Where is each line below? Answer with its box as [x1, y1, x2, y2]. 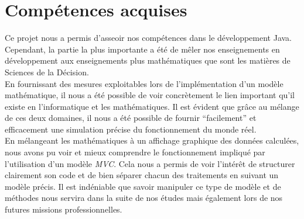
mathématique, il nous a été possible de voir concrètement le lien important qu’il [5, 89, 295, 101]
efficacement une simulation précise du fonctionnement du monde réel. [5, 123, 257, 135]
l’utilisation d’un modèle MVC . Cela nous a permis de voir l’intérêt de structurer [5, 157, 295, 169]
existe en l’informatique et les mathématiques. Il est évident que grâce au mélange [5, 100, 299, 112]
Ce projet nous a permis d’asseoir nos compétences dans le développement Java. [5, 32, 292, 44]
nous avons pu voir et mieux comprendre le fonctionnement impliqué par [5, 146, 265, 158]
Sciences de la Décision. [5, 65, 89, 78]
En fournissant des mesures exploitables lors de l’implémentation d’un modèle [5, 77, 283, 89]
